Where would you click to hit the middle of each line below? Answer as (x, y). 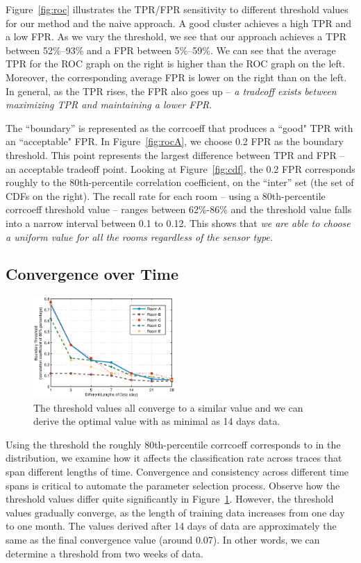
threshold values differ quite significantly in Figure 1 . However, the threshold (170, 499)
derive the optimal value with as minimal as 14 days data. (157, 421)
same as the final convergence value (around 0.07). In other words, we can (163, 539)
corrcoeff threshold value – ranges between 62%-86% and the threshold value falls (179, 209)
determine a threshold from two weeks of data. (104, 553)
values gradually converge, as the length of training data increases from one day (175, 512)
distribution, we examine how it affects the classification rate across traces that (174, 458)
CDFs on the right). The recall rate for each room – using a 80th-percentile (166, 195)
